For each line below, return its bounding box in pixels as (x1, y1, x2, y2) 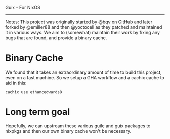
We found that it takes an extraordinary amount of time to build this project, (5, 69, 162, 75)
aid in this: (5, 80, 27, 86)
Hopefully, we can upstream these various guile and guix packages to (5, 123, 151, 129)
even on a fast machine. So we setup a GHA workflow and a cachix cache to (5, 74, 164, 80)
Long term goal (5, 106, 70, 118)
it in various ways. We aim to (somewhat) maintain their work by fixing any (5, 30, 160, 35)
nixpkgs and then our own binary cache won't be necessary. (5, 128, 132, 134)
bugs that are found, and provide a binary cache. (5, 35, 107, 41)
